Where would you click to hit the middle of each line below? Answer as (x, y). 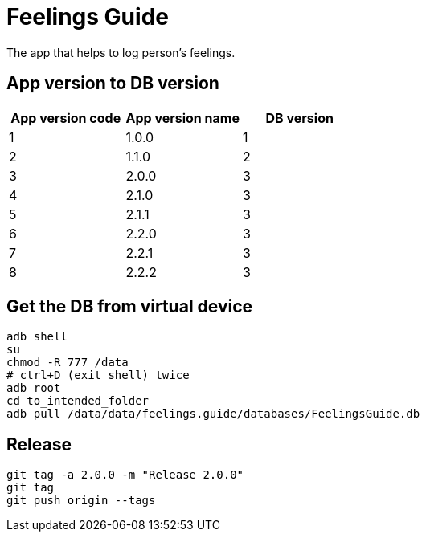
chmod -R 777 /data (68, 363)
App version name (182, 118)
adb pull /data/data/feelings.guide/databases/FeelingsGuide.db (213, 414)
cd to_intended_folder (78, 401)
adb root (34, 388)
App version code (66, 118)
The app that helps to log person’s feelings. (121, 52)
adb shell (37, 337)
